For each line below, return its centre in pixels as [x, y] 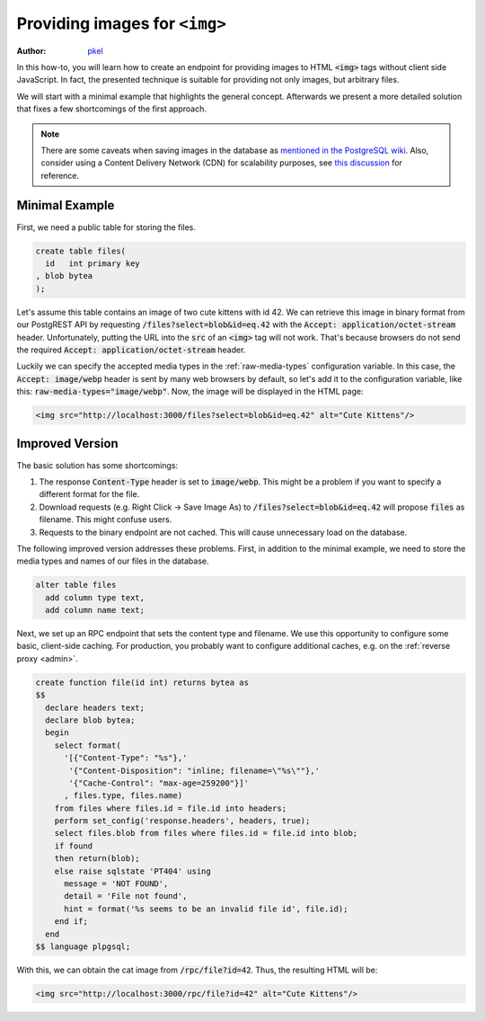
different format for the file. [89, 494]
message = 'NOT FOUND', [116, 884]
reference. [60, 175]
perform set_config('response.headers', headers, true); [182, 821]
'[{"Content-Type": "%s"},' [126, 758]
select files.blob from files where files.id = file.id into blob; [206, 833]
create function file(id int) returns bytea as [142, 682]
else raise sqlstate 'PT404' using [132, 871]
